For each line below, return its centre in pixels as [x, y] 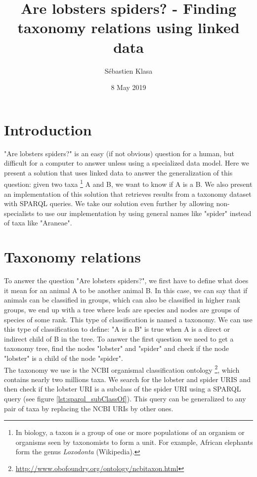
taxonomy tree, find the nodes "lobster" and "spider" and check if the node [116, 348]
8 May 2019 [128, 87]
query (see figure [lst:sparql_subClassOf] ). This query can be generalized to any [125, 398]
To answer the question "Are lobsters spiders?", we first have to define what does [126, 281]
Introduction [48, 129]
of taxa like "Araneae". [38, 223]
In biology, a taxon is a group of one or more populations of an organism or [130, 432]
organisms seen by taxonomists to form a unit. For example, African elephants [134, 442]
